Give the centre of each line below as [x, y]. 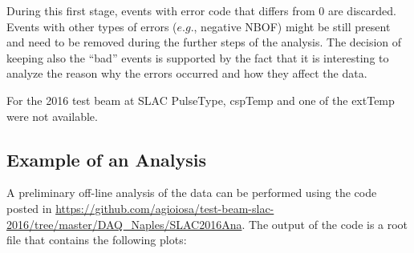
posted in [29, 208]
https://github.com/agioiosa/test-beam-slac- [165, 208]
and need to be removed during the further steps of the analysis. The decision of [204, 42]
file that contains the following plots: [97, 240]
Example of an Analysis [107, 159]
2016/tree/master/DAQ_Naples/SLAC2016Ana [124, 224]
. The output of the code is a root [325, 224]
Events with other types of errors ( [92, 26]
